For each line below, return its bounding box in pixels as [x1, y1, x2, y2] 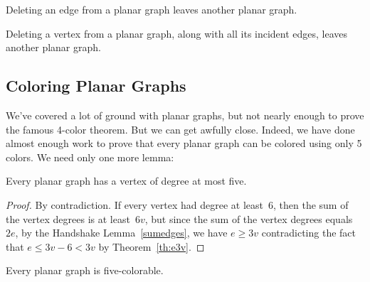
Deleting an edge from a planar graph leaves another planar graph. [6, 2, 297, 16]
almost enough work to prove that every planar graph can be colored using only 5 [6, 136, 362, 151]
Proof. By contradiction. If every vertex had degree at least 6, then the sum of [6, 197, 349, 212]
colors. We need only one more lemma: [6, 149, 174, 164]
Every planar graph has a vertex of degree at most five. [6, 173, 247, 188]
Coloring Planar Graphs [6, 75, 186, 97]
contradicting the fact [261, 225, 356, 240]
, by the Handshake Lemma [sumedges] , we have [15, 225, 228, 240]
